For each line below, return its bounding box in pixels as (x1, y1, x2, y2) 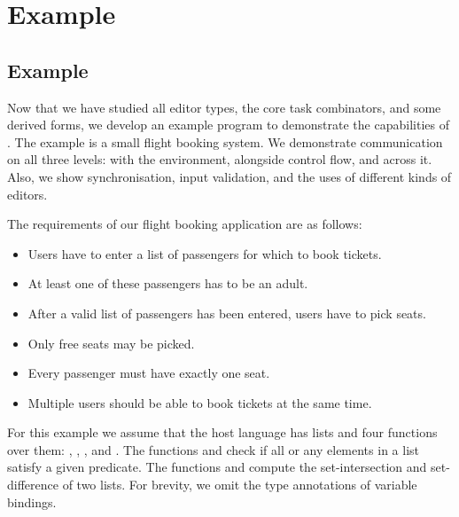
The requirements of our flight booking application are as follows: (7, 215, 362, 233)
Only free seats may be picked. (27, 333, 195, 352)
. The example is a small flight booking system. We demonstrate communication (7, 132, 443, 151)
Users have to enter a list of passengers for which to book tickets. (27, 244, 382, 262)
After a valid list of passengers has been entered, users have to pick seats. (27, 303, 426, 322)
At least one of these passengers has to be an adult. (27, 274, 308, 293)
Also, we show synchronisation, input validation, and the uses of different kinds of (7, 167, 452, 185)
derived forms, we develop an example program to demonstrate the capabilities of (7, 115, 449, 134)
